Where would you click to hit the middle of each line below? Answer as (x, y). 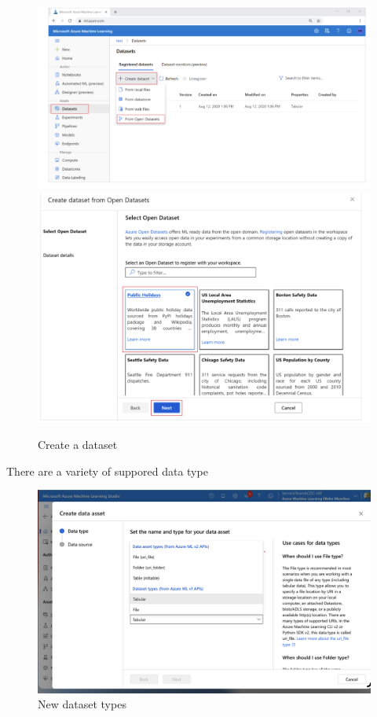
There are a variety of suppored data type (107, 471)
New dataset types (82, 704)
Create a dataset (78, 445)
